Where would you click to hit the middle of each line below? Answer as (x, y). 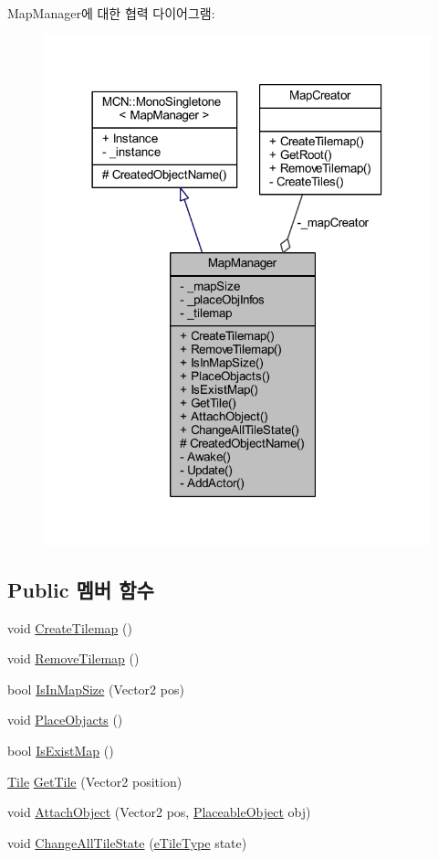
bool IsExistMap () (61, 751)
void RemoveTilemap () (73, 658)
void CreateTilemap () (70, 627)
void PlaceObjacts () (65, 720)
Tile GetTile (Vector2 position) (95, 781)
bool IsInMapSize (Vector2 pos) (96, 689)
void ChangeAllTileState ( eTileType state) (127, 842)
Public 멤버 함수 (81, 589)
